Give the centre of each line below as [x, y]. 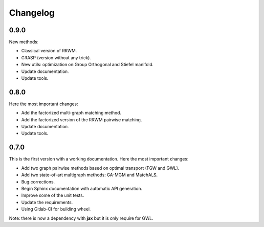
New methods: [24, 42]
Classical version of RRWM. [49, 51]
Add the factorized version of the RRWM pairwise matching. [82, 119]
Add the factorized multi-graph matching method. [71, 113]
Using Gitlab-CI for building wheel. [56, 209]
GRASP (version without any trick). [56, 57]
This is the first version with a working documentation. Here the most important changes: [99, 159]
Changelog [32, 13]
